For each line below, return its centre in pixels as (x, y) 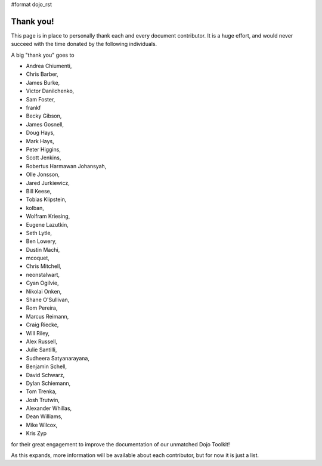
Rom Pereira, (42, 308)
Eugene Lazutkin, (47, 224)
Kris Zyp (36, 433)
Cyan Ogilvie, (42, 283)
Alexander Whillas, (49, 408)
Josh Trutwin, (43, 400)
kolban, (35, 208)
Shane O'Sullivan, (48, 300)
